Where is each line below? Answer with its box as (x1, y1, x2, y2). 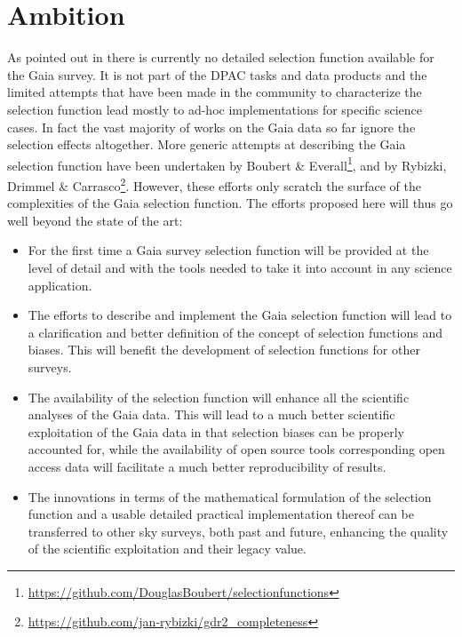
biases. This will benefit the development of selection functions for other (28, 340, 420, 359)
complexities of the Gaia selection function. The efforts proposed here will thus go (7, 194, 453, 212)
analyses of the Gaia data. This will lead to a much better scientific (28, 405, 395, 424)
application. (28, 275, 92, 294)
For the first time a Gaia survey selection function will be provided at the (28, 241, 429, 259)
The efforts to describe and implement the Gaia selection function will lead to (28, 306, 452, 324)
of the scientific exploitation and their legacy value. (28, 539, 307, 558)
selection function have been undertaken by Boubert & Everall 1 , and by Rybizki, (7, 153, 447, 174)
